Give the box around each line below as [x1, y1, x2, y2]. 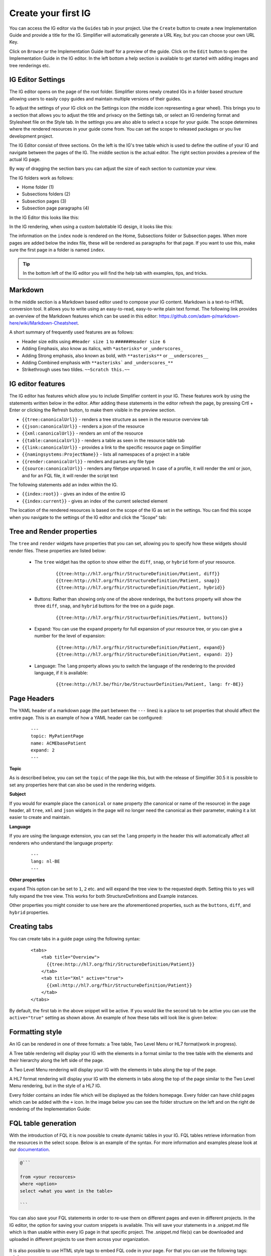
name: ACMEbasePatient [31, 740, 87, 746]
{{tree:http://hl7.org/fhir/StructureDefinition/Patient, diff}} [56, 571, 220, 576]
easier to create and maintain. [9, 814, 71, 820]
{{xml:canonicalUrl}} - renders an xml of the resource [22, 430, 143, 437]
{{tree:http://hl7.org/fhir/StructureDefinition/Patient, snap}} [56, 578, 220, 584]
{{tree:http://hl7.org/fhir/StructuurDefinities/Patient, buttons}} [56, 614, 228, 620]
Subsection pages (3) [22, 198, 67, 204]
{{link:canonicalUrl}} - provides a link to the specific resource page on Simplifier [22, 445, 201, 451]
